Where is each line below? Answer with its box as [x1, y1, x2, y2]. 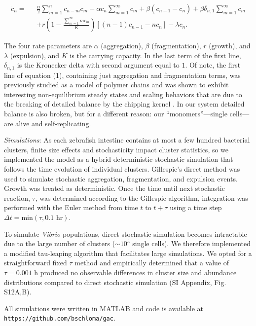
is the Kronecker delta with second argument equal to [17, 60, 180, 70]
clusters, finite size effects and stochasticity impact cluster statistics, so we [4, 144, 229, 154]
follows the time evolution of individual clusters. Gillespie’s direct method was [4, 164, 240, 174]
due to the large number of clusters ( [4, 238, 115, 249]
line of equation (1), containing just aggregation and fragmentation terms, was [4, 70, 241, 80]
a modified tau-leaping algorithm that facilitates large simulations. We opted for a [4, 248, 252, 258]
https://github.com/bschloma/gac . [4, 313, 115, 323]
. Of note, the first [185, 60, 241, 70]
